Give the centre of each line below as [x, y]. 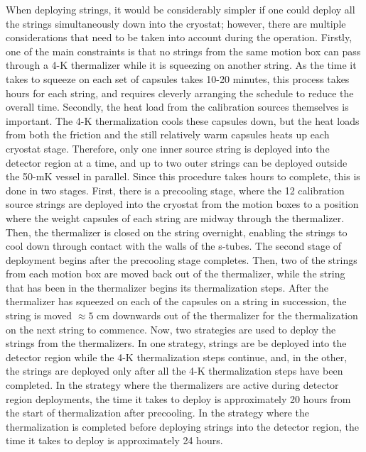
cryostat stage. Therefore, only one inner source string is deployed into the [168, 148]
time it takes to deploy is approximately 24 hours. [114, 440]
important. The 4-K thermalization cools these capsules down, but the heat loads [183, 120]
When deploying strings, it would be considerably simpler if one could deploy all [181, 9]
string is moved [39, 315]
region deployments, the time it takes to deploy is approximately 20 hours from [178, 398]
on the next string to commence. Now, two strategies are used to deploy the [171, 329]
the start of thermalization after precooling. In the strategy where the [157, 413]
